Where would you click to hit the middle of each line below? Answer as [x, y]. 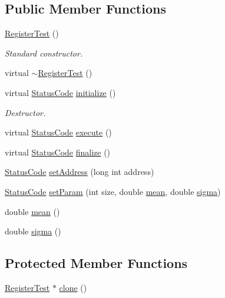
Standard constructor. [44, 53]
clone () [73, 287]
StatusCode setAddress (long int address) [80, 172]
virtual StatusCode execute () [58, 132]
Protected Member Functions [96, 263]
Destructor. [25, 112]
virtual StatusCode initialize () [60, 92]
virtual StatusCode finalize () [58, 152]
